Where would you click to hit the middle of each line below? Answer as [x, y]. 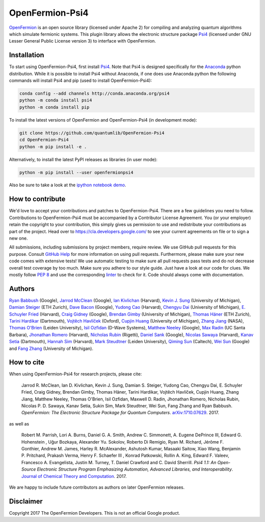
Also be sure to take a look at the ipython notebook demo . [67, 185]
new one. [18, 238]
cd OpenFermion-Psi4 [44, 140]
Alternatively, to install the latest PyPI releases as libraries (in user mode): [83, 159]
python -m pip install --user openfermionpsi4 [76, 172]
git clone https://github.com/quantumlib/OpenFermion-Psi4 [92, 133]
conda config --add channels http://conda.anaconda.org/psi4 [94, 93]
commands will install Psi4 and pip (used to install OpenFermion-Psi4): [80, 80]
